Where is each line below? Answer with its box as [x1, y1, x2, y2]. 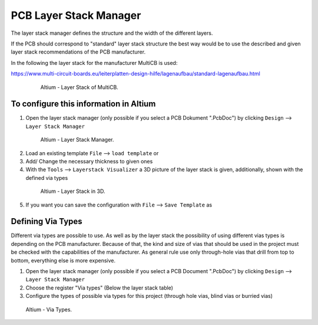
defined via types [25, 174, 68, 181]
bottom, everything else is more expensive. [11, 257, 116, 264]
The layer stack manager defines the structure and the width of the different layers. [11, 29, 213, 37]
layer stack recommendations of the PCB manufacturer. [11, 48, 146, 55]
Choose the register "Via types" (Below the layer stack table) [25, 284, 174, 291]
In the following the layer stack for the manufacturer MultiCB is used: [11, 59, 178, 66]
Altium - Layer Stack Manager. [40, 136, 114, 143]
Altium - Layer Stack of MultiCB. [40, 83, 119, 91]
